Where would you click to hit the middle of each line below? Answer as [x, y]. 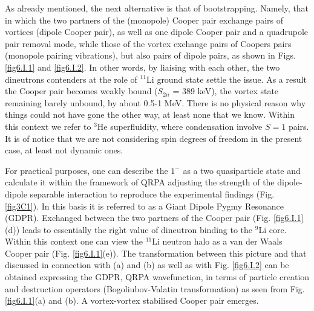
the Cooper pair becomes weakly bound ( [81, 91]
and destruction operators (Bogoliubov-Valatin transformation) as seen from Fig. [155, 288]
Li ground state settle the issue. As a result [227, 79]
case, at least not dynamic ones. [64, 150]
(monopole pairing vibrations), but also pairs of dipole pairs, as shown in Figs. [150, 55]
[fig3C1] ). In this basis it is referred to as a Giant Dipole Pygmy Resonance [144, 206]
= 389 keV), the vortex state [226, 91]
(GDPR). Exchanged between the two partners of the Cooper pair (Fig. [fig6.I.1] [154, 218]
